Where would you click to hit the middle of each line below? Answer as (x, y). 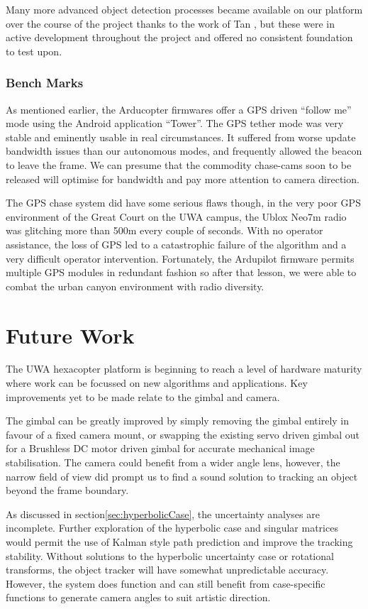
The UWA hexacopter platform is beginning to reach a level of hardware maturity (184, 369)
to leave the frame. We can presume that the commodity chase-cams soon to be (179, 164)
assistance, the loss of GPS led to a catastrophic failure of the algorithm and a (176, 244)
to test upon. (34, 51)
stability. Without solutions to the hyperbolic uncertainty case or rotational (170, 555)
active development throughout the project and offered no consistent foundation (179, 37)
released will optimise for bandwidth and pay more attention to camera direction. (183, 179)
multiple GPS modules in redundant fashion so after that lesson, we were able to (181, 272)
